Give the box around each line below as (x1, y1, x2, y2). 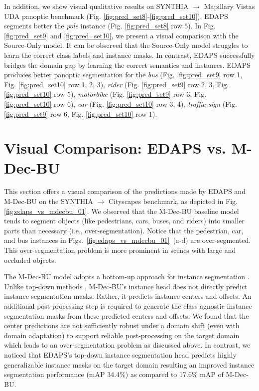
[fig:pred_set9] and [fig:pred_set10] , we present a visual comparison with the (4, 30, 239, 40)
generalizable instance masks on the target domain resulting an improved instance (4, 359, 255, 370)
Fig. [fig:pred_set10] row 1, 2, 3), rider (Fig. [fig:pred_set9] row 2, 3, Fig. (4, 79, 229, 89)
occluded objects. (4, 254, 56, 265)
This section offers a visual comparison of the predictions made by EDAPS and (4, 186, 246, 196)
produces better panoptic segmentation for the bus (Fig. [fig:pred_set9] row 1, (4, 69, 243, 80)
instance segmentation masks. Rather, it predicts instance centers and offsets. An (4, 291, 252, 301)
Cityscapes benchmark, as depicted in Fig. (108, 196, 238, 206)
